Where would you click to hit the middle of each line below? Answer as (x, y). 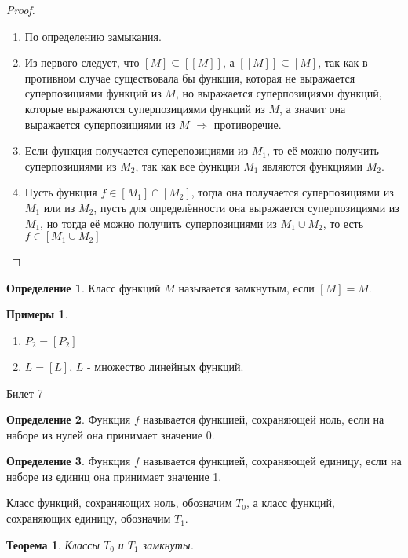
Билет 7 (25, 393)
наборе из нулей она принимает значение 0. (111, 434)
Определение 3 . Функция (69, 461)
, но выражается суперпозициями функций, (279, 93)
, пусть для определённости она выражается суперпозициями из (246, 207)
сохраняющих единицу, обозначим (89, 518)
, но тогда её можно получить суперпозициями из (158, 223)
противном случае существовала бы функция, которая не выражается (190, 77)
